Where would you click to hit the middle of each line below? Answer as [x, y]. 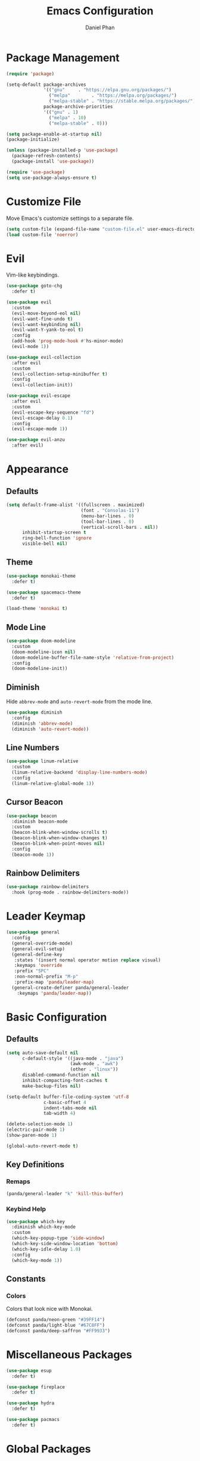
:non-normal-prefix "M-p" [46, 977]
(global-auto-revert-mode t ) [42, 1146]
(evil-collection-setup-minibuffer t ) [60, 374]
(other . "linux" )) [94, 1069]
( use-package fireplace [36, 1387]
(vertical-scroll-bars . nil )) [120, 527]
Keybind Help [26, 1209]
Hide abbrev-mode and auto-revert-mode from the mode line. [79, 702]
